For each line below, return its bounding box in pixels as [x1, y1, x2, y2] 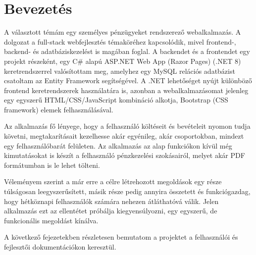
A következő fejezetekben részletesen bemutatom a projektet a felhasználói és [4, 232, 238, 242]
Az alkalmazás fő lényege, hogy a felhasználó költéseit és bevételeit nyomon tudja [4, 121, 251, 131]
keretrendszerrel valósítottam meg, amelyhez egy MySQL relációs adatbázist [4, 65, 235, 76]
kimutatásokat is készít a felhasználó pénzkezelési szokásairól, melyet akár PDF [4, 150, 245, 160]
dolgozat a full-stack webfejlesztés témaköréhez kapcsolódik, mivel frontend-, [4, 36, 236, 47]
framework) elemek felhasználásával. [4, 104, 113, 114]
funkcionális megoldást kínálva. [4, 215, 99, 225]
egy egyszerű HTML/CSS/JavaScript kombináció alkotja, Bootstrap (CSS [4, 95, 228, 105]
